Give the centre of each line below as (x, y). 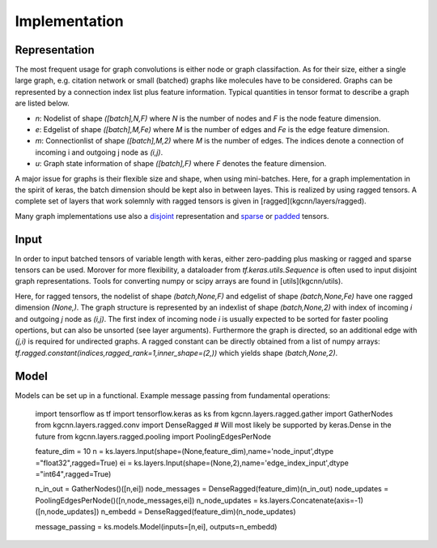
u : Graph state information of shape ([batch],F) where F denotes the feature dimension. (181, 164)
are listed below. (42, 103)
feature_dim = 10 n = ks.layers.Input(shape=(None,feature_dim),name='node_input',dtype (185, 452)
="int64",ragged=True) (73, 474)
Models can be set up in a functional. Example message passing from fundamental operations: (173, 395)
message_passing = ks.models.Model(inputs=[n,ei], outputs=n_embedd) (156, 526)
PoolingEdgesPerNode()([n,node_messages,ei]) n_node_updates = (146, 500)
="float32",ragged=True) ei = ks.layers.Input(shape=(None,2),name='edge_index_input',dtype (192, 463)
